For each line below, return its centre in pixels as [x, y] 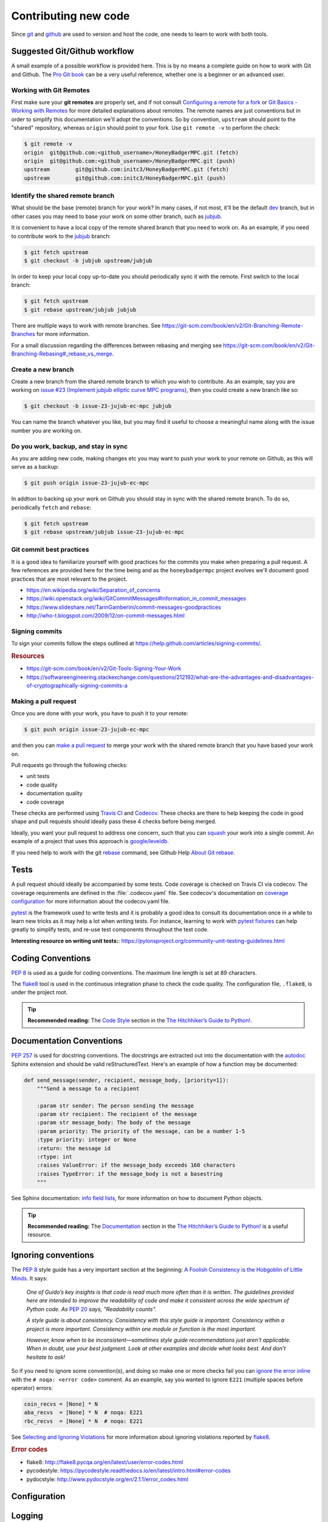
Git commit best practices [50, 550]
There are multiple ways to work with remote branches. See [86, 325]
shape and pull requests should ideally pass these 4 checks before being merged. [114, 821]
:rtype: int [55, 1157]
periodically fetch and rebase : [51, 507]
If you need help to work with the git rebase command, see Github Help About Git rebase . [123, 852]
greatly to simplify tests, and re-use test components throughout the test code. [110, 930]
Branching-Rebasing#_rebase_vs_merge [62, 354]
